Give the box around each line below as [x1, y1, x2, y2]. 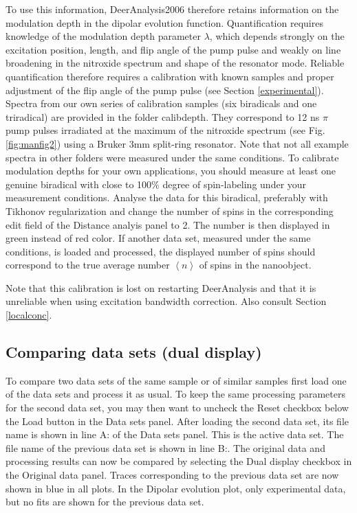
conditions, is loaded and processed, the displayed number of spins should [6, 244, 316, 258]
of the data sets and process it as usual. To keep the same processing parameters [6, 387, 345, 401]
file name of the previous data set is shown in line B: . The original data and [6, 440, 325, 455]
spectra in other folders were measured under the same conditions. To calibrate [6, 150, 339, 164]
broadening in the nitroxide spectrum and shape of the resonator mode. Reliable [6, 56, 345, 70]
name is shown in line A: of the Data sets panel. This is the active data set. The [6, 427, 344, 442]
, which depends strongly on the [209, 29, 345, 43]
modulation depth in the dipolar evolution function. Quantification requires [6, 15, 323, 30]
